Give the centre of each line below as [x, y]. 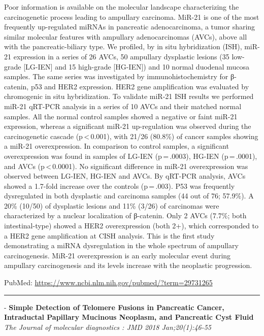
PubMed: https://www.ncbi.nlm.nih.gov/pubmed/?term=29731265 [108, 282]
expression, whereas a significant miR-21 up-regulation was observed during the [128, 126]
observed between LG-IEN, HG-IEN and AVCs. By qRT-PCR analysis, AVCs [125, 176]
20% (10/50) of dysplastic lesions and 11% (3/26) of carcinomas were [112, 205]
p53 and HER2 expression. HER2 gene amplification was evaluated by [140, 86]
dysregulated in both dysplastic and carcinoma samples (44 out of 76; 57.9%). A [129, 196]
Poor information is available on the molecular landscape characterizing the [122, 7]
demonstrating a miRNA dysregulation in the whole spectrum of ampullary [121, 245]
